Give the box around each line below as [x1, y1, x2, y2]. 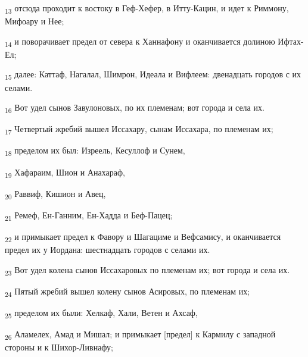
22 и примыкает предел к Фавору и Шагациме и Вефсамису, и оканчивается [5, 230, 281, 244]
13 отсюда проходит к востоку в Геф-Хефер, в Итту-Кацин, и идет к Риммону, [5, 2, 289, 15]
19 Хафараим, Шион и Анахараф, [5, 165, 126, 180]
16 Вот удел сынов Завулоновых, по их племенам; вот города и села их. [5, 101, 265, 115]
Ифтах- [278, 35, 304, 47]
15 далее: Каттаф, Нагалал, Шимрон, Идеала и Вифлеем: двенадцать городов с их [5, 68, 301, 82]
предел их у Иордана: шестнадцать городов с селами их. [5, 243, 210, 256]
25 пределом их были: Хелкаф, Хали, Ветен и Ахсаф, [5, 306, 198, 320]
